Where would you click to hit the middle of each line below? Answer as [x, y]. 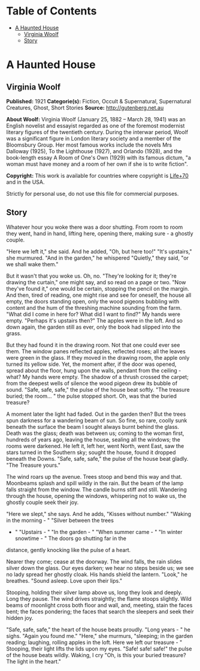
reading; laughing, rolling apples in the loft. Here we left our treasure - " [94, 642]
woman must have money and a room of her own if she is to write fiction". [97, 164]
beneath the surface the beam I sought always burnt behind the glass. [93, 427]
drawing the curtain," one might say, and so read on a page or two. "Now [96, 282]
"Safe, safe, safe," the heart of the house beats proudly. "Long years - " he [98, 630]
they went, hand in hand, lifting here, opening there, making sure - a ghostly [100, 233]
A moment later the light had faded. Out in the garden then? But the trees [96, 414]
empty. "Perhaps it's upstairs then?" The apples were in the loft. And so [94, 320]
